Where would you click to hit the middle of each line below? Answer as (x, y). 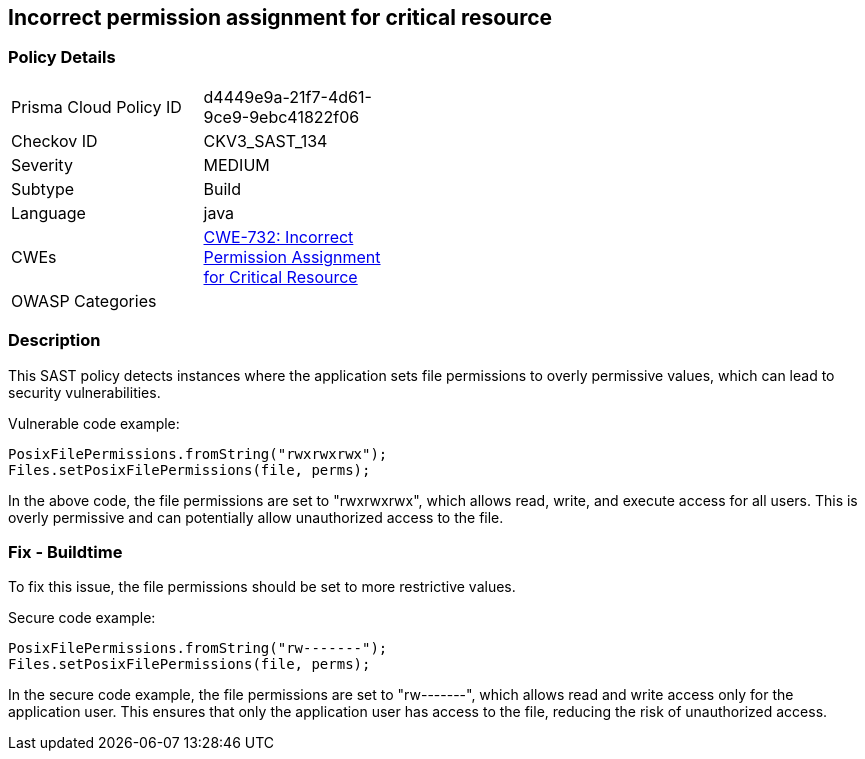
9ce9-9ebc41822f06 (281, 116)
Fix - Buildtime (65, 551)
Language (48, 212)
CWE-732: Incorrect (278, 236)
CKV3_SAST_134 (265, 140)
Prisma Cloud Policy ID (96, 106)
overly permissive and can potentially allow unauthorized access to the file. (256, 517)
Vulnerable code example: (94, 423)
